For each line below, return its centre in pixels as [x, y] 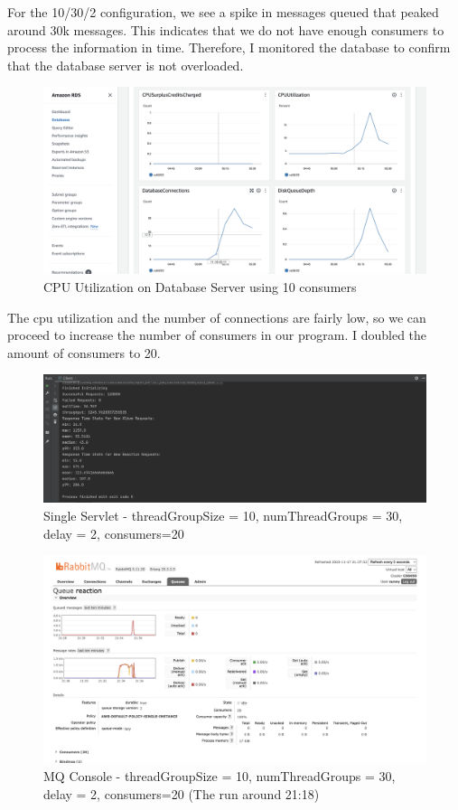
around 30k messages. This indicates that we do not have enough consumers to [226, 29]
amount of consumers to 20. [84, 352]
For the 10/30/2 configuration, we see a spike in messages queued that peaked [223, 12]
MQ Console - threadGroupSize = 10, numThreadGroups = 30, [220, 775]
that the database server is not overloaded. [126, 65]
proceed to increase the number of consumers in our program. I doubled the [217, 335]
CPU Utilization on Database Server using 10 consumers [200, 287]
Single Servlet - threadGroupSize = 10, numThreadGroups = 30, [223, 515]
